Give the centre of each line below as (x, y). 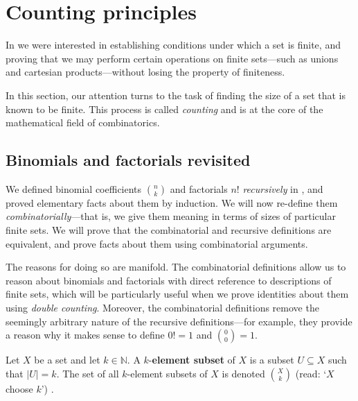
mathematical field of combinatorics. (83, 122)
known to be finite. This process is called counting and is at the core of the (164, 109)
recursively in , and (283, 188)
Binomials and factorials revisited (128, 160)
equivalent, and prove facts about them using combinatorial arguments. (157, 243)
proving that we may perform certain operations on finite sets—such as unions (172, 58)
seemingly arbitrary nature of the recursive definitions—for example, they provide (179, 321)
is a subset (272, 360)
